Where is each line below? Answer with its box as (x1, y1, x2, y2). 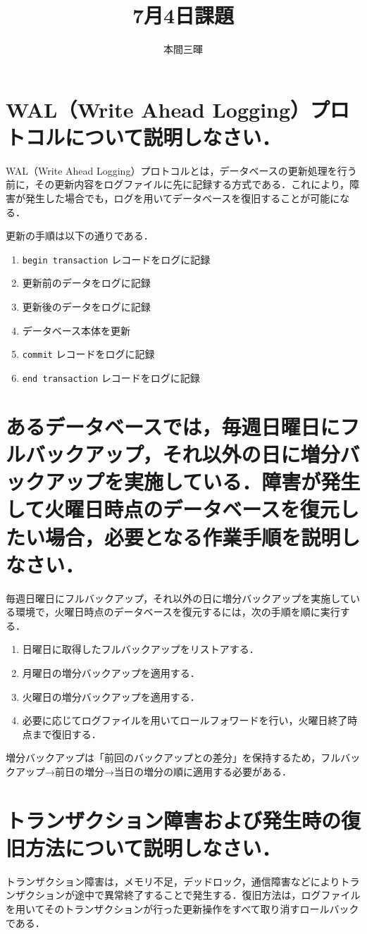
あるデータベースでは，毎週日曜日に (6, 411, 340, 440)
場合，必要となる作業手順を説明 (45, 522, 341, 551)
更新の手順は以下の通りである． (6, 228, 154, 243)
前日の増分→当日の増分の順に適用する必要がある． (54, 764, 292, 778)
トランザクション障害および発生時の (6, 805, 342, 834)
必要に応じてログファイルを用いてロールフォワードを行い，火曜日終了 (22, 713, 348, 728)
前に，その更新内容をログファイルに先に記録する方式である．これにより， (6, 177, 349, 192)
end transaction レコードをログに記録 (22, 370, 200, 385)
